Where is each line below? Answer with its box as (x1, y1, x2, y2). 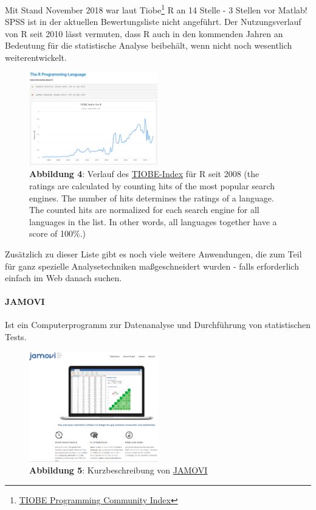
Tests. (5, 330, 27, 343)
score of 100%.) (29, 227, 86, 240)
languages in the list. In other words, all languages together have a (29, 215, 277, 228)
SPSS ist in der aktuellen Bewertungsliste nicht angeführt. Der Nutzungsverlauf (5, 15, 301, 28)
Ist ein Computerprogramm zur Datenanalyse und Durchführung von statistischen (5, 318, 311, 331)
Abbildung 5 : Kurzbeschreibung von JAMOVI (29, 464, 208, 477)
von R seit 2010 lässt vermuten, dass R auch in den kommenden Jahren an (5, 27, 283, 40)
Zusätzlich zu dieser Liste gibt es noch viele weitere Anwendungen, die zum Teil (5, 247, 302, 260)
